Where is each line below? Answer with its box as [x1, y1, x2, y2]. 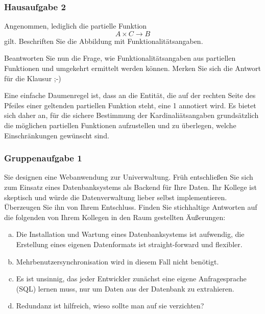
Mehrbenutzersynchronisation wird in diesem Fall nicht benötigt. [16, 256, 219, 267]
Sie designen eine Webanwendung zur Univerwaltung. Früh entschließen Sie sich [4, 172, 253, 182]
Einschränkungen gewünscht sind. [4, 130, 109, 140]
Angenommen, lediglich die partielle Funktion [4, 20, 147, 31]
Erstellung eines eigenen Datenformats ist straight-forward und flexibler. [16, 238, 243, 249]
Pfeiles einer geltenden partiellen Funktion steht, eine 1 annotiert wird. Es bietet [4, 100, 256, 110]
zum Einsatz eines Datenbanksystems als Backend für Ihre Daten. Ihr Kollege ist [4, 181, 257, 192]
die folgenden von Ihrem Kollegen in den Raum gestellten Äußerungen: [4, 211, 226, 222]
